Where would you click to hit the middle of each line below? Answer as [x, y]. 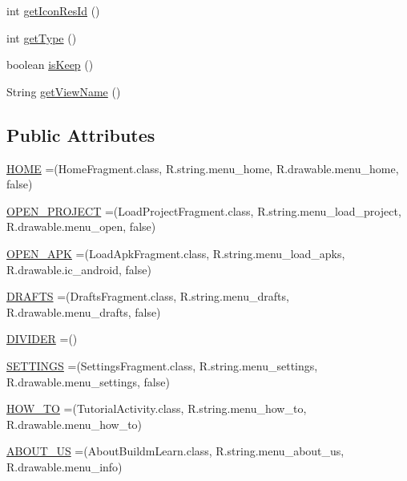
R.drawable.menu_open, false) [81, 226]
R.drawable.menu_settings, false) [88, 381]
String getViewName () [64, 91]
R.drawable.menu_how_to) [75, 424]
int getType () [42, 37]
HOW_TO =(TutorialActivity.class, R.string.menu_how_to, [157, 408]
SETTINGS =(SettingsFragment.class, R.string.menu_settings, [162, 365]
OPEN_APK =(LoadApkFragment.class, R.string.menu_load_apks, [176, 253]
